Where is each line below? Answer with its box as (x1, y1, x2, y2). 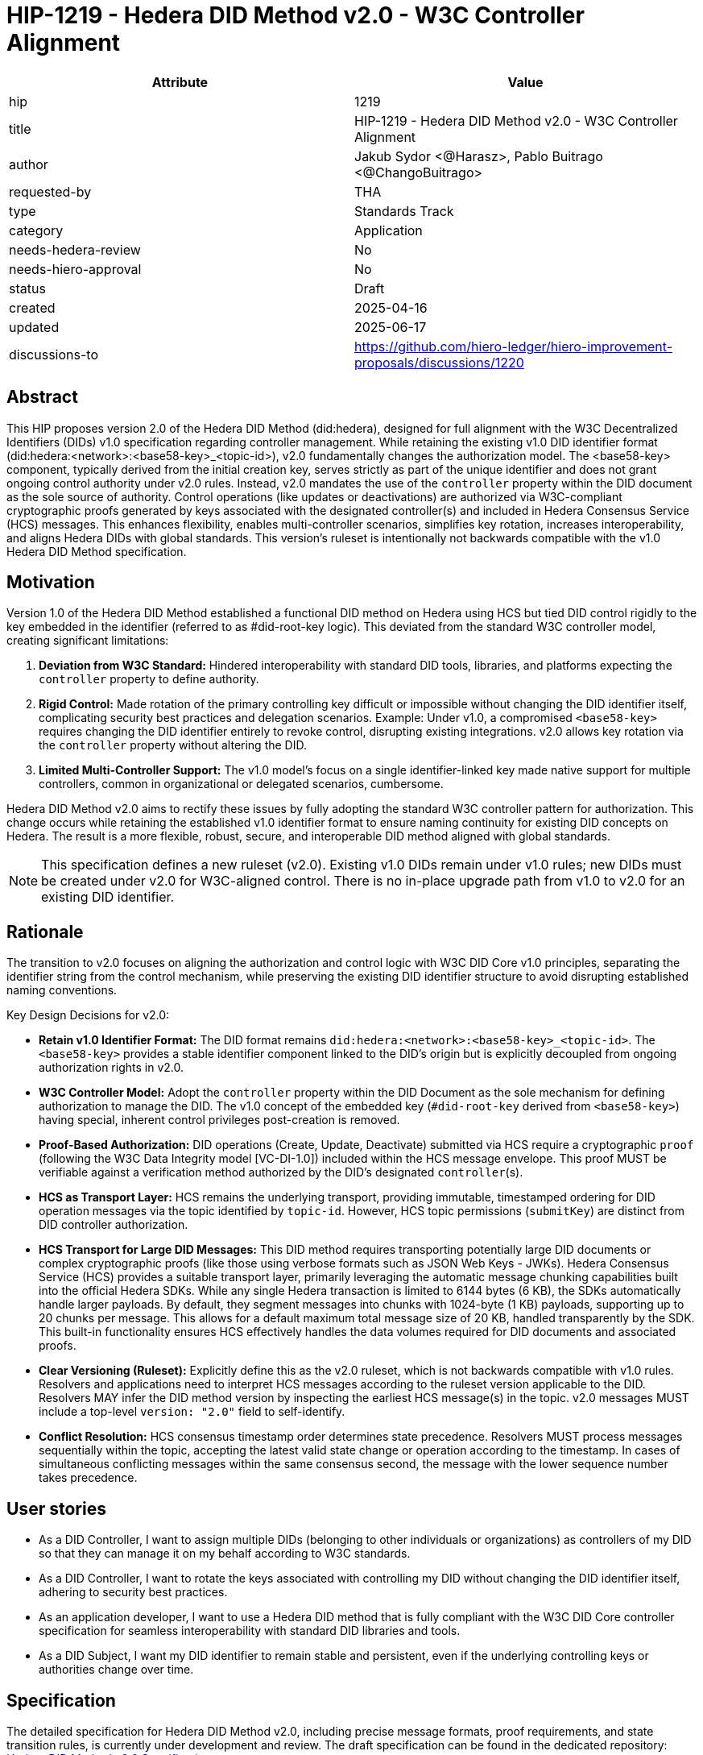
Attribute (151, 73, 209, 90)
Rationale (6, 921, 84, 942)
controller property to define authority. (39, 672, 259, 687)
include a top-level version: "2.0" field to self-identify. (39, 1404, 345, 1419)
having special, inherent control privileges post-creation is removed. (39, 1113, 400, 1127)
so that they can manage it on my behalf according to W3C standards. (39, 1546, 411, 1561)
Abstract (6, 387, 78, 408)
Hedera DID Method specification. (6, 544, 187, 558)
